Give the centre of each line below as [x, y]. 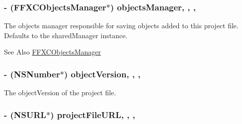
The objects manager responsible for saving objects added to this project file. [121, 26]
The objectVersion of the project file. [60, 93]
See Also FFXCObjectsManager [53, 52]
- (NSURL [25, 114]
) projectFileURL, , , [93, 114]
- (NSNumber [32, 74]
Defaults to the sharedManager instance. [66, 35]
